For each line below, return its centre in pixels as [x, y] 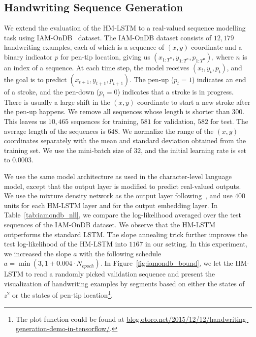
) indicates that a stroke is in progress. [176, 91]
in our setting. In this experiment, [196, 244]
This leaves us [25, 121]
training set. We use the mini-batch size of [68, 150]
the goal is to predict [35, 79]
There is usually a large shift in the [57, 102]
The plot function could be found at [70, 319]
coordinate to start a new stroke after [194, 102]
